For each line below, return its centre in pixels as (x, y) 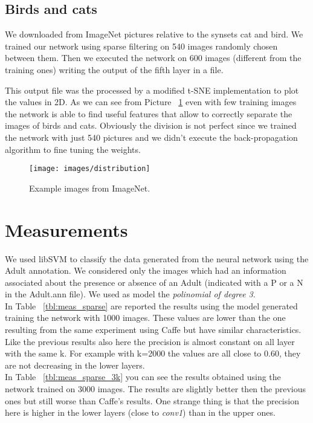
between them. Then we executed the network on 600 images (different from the (153, 58)
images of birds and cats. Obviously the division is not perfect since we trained (151, 125)
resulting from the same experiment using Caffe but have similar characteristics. (153, 330)
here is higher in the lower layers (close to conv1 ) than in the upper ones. (140, 412)
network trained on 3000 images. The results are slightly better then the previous (155, 389)
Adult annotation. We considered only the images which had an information (146, 270)
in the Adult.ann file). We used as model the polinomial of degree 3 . (130, 294)
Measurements (66, 229)
